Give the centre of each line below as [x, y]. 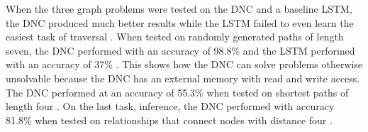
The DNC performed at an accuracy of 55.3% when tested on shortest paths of [177, 92]
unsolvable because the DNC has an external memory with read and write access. [183, 78]
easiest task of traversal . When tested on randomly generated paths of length [175, 37]
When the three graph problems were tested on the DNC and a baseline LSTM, [179, 9]
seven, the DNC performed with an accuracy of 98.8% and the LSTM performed [180, 50]
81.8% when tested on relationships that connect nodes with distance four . [169, 120]
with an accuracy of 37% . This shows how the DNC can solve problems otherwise [184, 64]
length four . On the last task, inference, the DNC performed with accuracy [170, 106]
